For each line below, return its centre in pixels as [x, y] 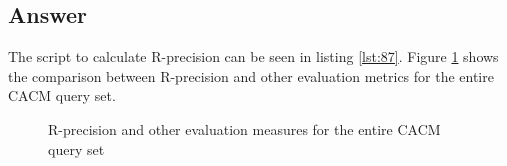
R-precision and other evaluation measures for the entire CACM [244, 128]
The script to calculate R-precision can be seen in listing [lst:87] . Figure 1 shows [253, 56]
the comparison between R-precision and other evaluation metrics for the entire [251, 75]
